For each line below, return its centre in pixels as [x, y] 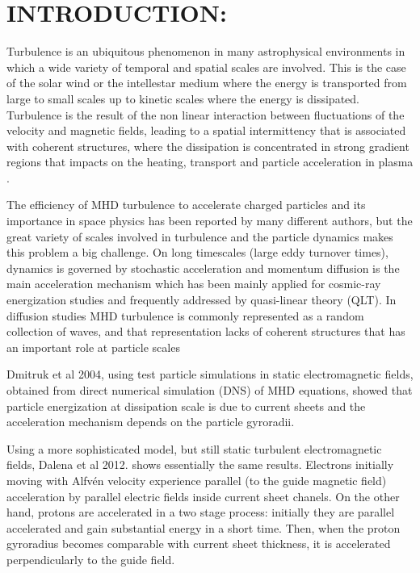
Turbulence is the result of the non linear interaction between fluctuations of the [206, 114]
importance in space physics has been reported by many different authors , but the [210, 221]
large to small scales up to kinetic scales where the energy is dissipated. [183, 98]
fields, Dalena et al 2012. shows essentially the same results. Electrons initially [200, 464]
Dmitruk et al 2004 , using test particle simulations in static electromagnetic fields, [210, 374]
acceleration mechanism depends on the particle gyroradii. [151, 422]
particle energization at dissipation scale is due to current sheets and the [186, 406]
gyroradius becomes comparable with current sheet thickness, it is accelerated [199, 544]
